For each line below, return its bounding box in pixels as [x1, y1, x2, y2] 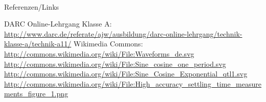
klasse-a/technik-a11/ [4, 38, 72, 49]
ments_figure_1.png [4, 88, 68, 99]
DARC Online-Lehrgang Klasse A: [4, 18, 112, 29]
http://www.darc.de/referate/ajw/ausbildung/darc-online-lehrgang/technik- [4, 28, 242, 39]
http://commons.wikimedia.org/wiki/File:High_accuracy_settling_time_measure [4, 78, 262, 89]
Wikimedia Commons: [73, 38, 143, 49]
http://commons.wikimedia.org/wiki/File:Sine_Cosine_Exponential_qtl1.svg [4, 68, 248, 79]
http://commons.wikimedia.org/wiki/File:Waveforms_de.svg [4, 48, 194, 59]
